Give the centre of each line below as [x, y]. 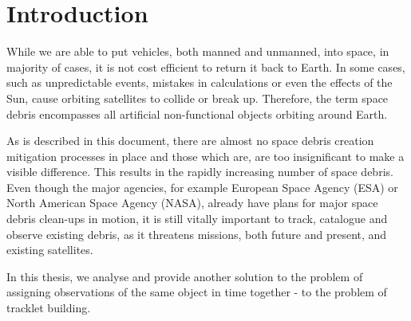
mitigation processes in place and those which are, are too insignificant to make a [205, 156]
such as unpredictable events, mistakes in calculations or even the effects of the [200, 82]
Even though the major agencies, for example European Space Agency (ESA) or [202, 187]
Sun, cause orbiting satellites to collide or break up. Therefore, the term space [198, 98]
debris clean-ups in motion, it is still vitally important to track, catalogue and [197, 219]
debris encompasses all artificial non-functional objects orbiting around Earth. [197, 114]
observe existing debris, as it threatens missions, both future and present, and [197, 234]
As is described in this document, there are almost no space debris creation [190, 141]
